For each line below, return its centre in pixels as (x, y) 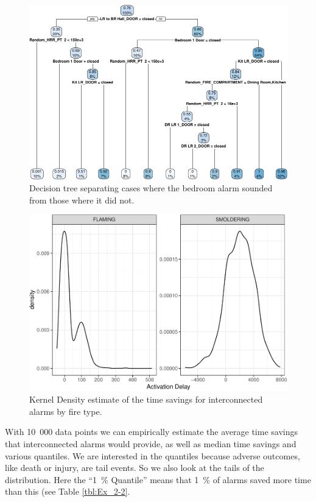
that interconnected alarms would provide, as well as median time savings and (151, 443)
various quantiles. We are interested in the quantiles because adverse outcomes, (153, 455)
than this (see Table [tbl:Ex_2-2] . (68, 491)
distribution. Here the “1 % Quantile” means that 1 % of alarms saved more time (158, 479)
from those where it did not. (82, 200)
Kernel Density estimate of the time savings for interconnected (146, 399)
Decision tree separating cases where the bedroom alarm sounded (151, 188)
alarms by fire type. (66, 411)
